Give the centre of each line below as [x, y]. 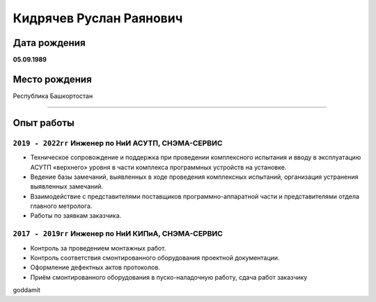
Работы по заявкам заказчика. [76, 216]
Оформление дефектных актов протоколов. [95, 267]
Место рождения [52, 79]
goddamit [27, 290]
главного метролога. [61, 206]
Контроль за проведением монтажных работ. [98, 248]
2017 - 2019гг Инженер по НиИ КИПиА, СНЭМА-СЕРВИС [118, 234]
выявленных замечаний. [67, 186]
